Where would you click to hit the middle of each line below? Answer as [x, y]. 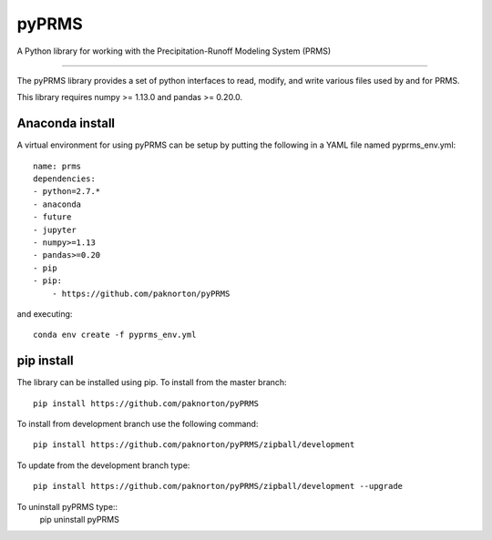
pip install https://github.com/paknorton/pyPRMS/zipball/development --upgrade [218, 486]
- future [52, 217]
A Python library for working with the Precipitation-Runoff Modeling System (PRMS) [174, 51]
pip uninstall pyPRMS [80, 519]
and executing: [45, 313]
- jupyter [55, 229]
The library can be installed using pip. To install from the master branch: [152, 382]
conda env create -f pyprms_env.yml [115, 335]
